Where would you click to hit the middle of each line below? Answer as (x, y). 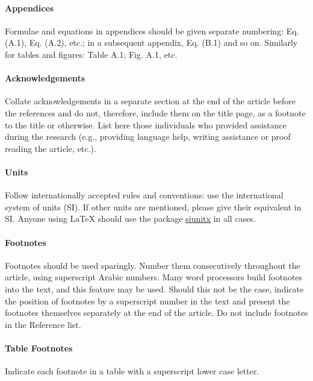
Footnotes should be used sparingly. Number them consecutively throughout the (153, 265)
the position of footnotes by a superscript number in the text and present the (147, 301)
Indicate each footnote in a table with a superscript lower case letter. (132, 371)
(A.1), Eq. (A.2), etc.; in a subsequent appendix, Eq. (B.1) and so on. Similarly (151, 43)
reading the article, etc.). (51, 148)
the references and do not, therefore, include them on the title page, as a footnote (155, 112)
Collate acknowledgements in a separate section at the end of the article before (150, 101)
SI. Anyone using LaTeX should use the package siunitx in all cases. (130, 219)
